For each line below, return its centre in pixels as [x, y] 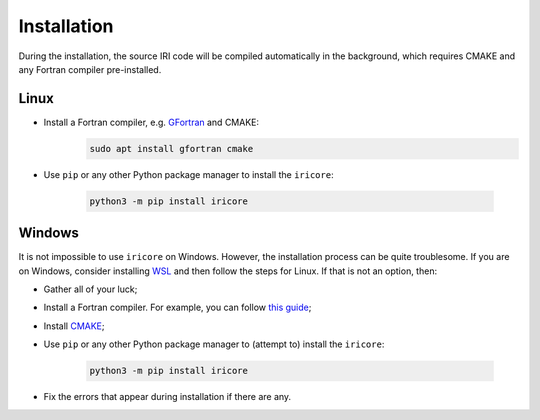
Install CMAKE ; [74, 326]
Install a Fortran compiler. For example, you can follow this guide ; [177, 307]
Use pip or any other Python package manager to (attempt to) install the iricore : [214, 344]
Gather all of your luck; [90, 289]
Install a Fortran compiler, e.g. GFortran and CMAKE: [151, 122]
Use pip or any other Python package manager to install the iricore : [188, 174]
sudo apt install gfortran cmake [171, 148]
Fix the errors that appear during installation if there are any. [167, 397]
